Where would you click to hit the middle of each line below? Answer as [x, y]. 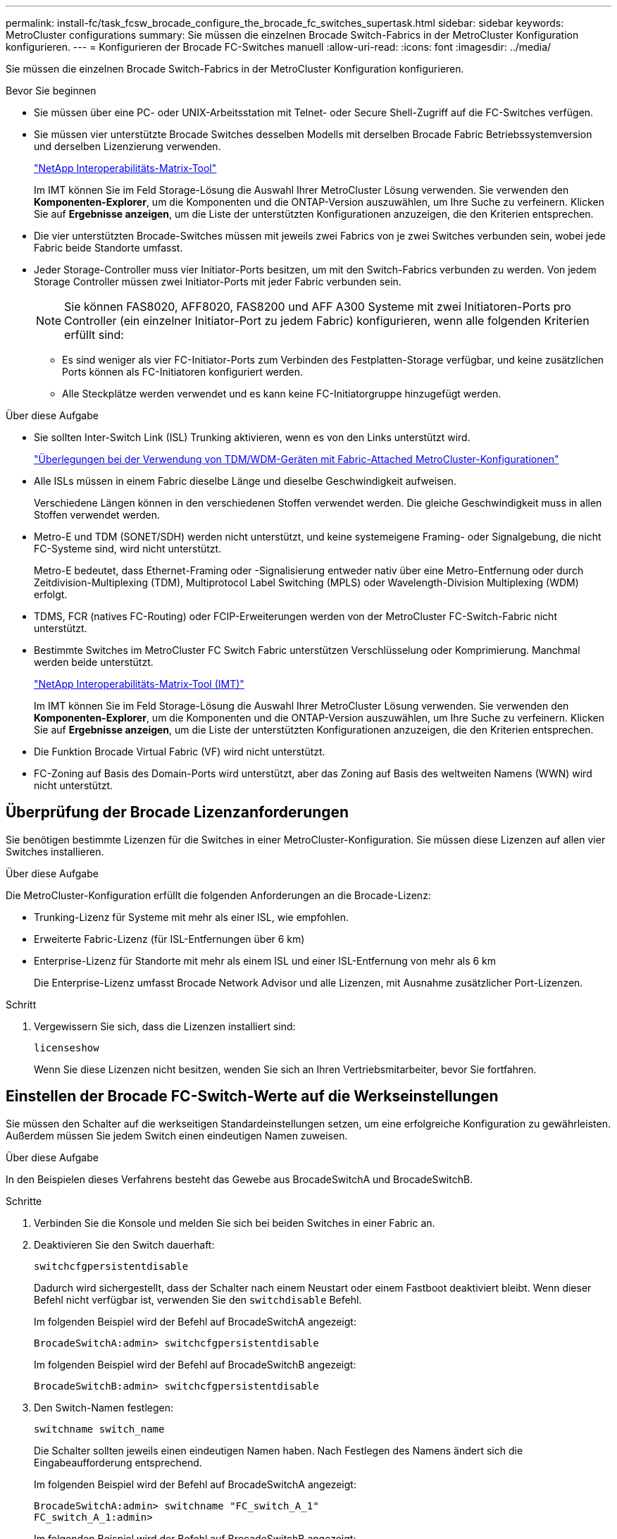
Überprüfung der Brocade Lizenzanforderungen [177, 812]
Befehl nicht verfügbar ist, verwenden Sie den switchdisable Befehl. [198, 1299]
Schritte [24, 1201]
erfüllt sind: [94, 335]
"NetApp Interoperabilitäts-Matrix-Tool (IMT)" [139, 684]
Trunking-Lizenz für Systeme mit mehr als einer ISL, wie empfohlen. [191, 917]
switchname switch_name [99, 1429]
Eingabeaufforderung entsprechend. [118, 1462]
